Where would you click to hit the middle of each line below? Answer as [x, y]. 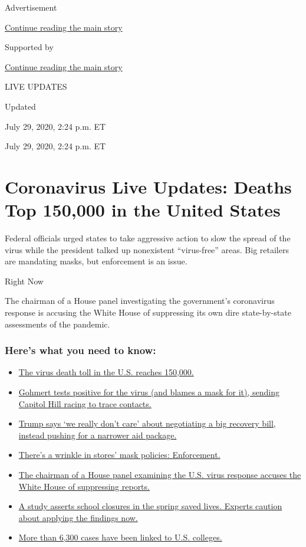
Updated [20, 106]
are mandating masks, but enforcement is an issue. [96, 261]
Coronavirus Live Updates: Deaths [148, 186]
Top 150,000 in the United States [143, 210]
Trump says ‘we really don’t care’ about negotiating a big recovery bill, [147, 423]
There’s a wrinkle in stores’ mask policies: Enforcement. [119, 455]
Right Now [24, 281]
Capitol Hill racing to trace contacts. [85, 403]
